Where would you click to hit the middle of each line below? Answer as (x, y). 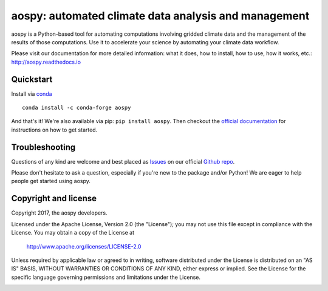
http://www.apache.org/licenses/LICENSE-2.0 (84, 246)
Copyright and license (54, 199)
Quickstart (32, 79)
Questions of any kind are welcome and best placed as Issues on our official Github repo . (123, 161)
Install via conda (32, 93)
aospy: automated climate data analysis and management (160, 16)
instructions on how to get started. (54, 130)
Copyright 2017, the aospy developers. (59, 213)
